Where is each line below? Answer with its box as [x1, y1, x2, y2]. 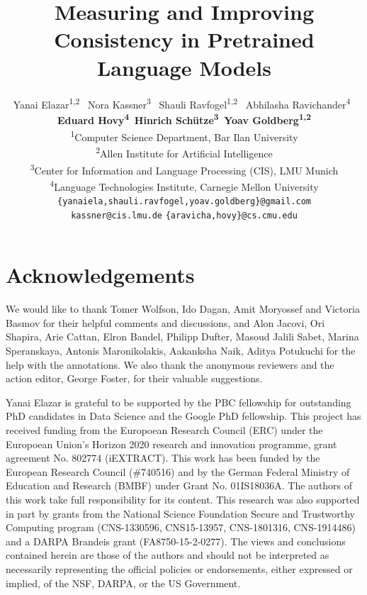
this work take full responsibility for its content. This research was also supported [6, 491, 360, 506]
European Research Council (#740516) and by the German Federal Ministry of [6, 464, 350, 479]
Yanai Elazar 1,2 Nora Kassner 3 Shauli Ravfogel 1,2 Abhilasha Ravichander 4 [13, 94, 351, 111]
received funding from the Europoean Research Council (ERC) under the [6, 423, 323, 437]
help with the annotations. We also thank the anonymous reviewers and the [6, 357, 334, 372]
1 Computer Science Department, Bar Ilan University [70, 128, 298, 144]
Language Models [96, 52, 271, 82]
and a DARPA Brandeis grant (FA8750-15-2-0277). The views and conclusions [6, 533, 346, 548]
